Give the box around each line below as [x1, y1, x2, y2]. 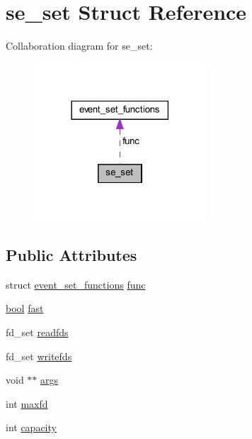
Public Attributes [6, 243, 137, 265]
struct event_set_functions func [6, 277, 146, 291]
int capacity [6, 420, 57, 435]
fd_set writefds [6, 348, 72, 363]
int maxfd [6, 396, 48, 411]
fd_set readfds [6, 324, 69, 339]
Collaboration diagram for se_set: [6, 38, 153, 53]
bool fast [6, 301, 44, 316]
